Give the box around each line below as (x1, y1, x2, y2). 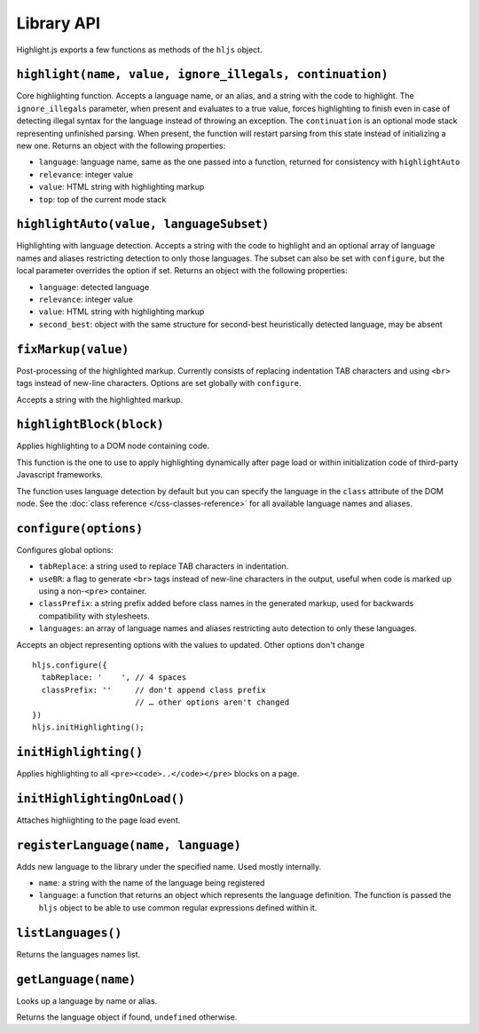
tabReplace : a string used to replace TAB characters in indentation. (38, 561, 289, 572)
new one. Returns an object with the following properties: (16, 140, 226, 151)
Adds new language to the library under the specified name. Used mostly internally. (16, 861, 322, 871)
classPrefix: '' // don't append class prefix (41, 684, 266, 695)
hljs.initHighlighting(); (32, 722, 145, 732)
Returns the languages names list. (16, 949, 141, 959)
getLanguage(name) (16, 972, 137, 987)
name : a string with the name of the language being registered (38, 878, 265, 888)
